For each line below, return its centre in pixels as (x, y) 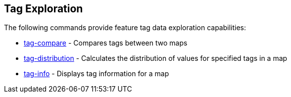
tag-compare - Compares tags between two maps (106, 43)
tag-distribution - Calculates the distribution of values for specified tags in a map (156, 58)
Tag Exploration (44, 9)
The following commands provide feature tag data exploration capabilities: (125, 28)
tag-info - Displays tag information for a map (97, 74)
